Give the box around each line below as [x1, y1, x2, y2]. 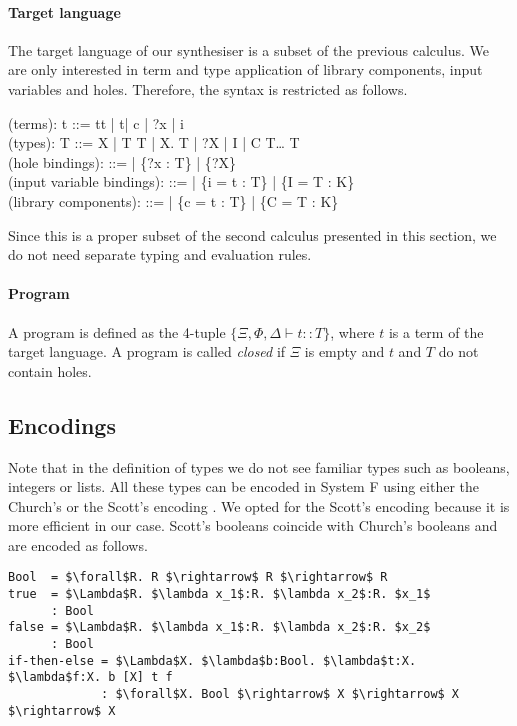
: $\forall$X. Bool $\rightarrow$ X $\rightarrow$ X [101, 687, 460, 702]
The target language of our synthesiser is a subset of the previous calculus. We [8, 39, 490, 60]
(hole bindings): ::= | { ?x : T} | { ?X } [8, 151, 236, 172]
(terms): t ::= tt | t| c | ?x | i [8, 112, 184, 133]
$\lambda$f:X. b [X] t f [8, 670, 173, 685]
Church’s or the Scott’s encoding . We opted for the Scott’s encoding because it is [8, 495, 510, 516]
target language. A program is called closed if [8, 341, 286, 362]
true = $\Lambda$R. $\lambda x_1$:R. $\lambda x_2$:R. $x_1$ [8, 587, 431, 602]
